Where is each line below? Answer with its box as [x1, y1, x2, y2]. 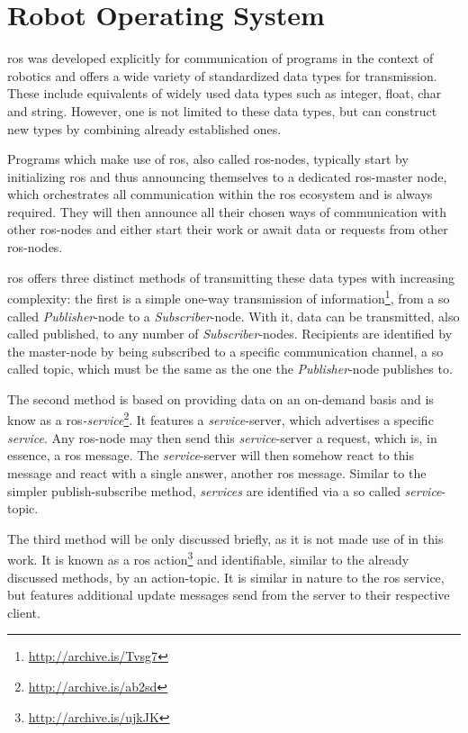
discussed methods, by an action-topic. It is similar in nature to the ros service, [7, 567, 445, 586]
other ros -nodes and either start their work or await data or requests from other [7, 220, 448, 239]
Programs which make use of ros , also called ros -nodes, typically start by [7, 149, 409, 168]
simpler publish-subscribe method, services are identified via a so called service [7, 481, 442, 500]
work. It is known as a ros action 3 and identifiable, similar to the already [7, 547, 409, 568]
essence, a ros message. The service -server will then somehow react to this [7, 446, 414, 465]
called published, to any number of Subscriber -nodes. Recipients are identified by [7, 324, 453, 343]
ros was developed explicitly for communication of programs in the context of [7, 49, 434, 68]
